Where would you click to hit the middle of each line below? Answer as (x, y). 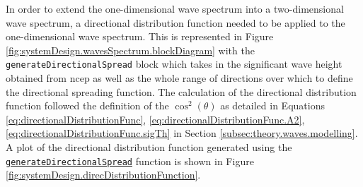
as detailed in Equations (272, 105)
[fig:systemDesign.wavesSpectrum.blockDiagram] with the (130, 50)
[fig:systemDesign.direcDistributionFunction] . (103, 175)
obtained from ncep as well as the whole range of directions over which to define (179, 78)
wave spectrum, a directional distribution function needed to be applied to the (175, 22)
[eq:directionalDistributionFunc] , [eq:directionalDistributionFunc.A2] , (155, 119)
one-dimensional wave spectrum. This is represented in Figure (140, 36)
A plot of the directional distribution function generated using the (149, 147)
